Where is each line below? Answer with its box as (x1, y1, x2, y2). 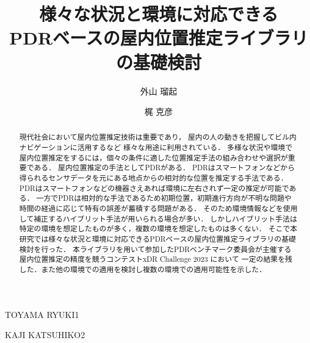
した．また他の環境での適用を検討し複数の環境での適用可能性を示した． (19, 264, 267, 275)
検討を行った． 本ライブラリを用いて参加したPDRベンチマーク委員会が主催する (19, 244, 292, 254)
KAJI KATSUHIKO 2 (5, 328, 85, 341)
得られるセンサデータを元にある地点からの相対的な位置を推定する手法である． (19, 173, 288, 183)
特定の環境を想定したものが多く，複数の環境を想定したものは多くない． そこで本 (19, 223, 298, 234)
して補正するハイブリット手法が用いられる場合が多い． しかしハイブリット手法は (19, 213, 297, 223)
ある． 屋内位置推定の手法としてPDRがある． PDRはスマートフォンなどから (34, 162, 295, 173)
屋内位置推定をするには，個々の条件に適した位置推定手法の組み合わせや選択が (19, 152, 288, 162)
